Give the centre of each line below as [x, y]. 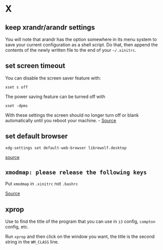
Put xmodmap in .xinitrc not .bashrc [42, 184]
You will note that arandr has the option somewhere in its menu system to [81, 39]
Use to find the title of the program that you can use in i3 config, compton [80, 221]
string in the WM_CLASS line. [32, 242]
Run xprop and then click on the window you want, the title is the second [80, 236]
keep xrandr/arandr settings [50, 27]
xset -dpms [17, 106]
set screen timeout [35, 66]
